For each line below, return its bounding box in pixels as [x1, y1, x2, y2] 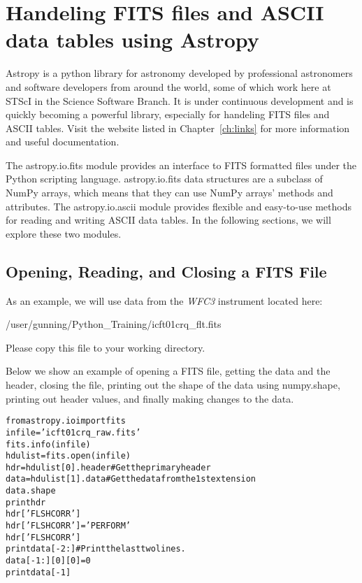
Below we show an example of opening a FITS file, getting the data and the [6, 364, 331, 378]
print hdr [6, 497, 46, 508]
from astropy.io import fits [6, 416, 126, 426]
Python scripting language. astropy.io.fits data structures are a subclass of [6, 171, 323, 186]
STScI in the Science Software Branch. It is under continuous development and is [6, 93, 354, 108]
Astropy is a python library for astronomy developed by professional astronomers [6, 66, 353, 80]
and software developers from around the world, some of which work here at [6, 79, 331, 94]
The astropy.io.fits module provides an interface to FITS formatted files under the [6, 157, 357, 172]
